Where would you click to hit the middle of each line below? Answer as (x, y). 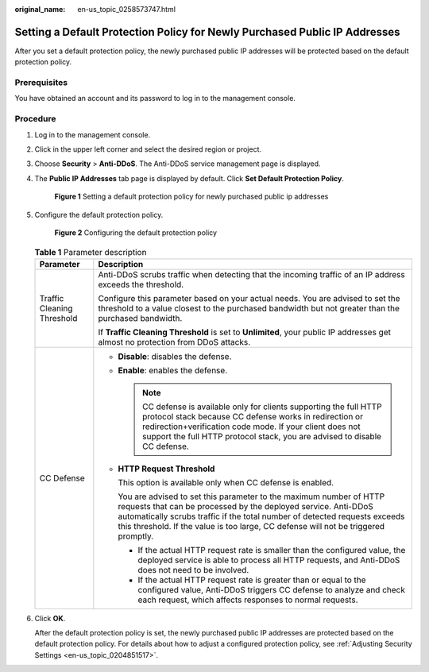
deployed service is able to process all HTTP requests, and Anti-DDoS (269, 560)
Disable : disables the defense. (175, 356)
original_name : (40, 9)
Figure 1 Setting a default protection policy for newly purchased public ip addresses (191, 197)
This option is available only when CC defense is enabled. (226, 482)
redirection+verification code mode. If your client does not (251, 427)
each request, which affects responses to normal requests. (248, 600)
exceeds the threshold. (141, 284)
